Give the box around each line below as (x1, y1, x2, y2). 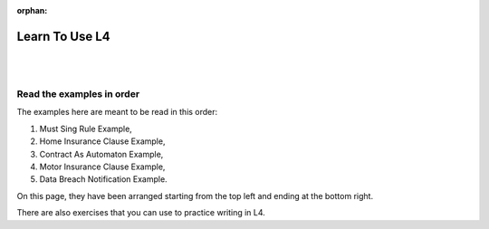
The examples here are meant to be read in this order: (16, 107, 218, 118)
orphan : (16, 5, 48, 15)
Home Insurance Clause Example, (39, 136, 166, 147)
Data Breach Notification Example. (39, 174, 168, 185)
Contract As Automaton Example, (39, 148, 164, 159)
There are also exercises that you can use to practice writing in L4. (16, 207, 266, 218)
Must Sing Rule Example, (39, 123, 133, 134)
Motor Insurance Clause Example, (39, 161, 166, 172)
